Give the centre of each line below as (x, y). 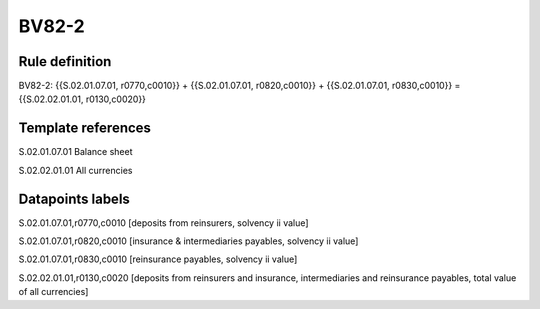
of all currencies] (53, 292)
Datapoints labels (74, 198)
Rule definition (65, 61)
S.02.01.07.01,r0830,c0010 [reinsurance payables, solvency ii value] (158, 259)
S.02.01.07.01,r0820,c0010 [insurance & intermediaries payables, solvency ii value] (188, 241)
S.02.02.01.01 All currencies (75, 170)
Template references (85, 128)
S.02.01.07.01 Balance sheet (75, 152)
